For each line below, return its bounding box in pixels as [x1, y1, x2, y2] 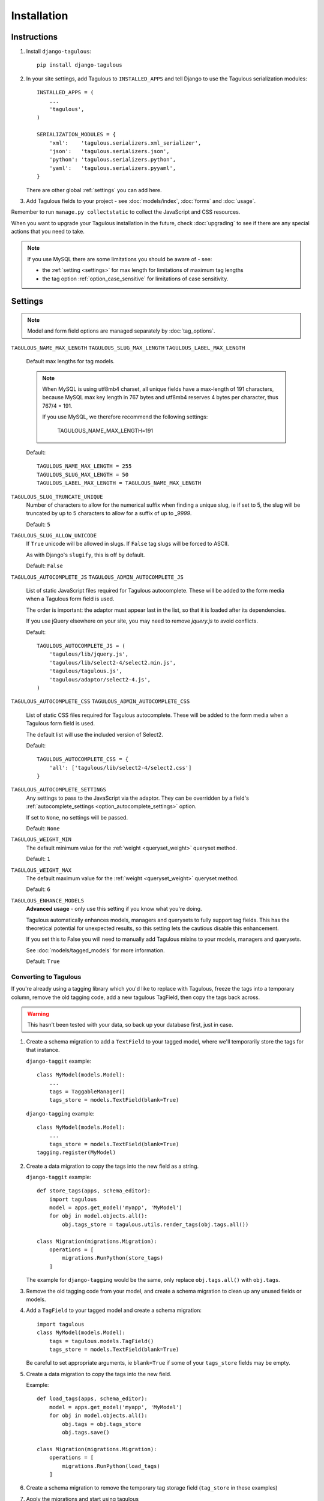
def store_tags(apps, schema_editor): [37, 1188, 151, 1194]
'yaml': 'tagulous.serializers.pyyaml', [49, 165, 176, 171]
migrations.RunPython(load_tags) [62, 1463, 160, 1469]
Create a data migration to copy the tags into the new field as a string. [26, 1162, 199, 1170]
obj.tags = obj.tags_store [62, 1421, 142, 1427]
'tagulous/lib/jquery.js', [49, 651, 129, 657]
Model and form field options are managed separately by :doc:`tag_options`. [27, 327, 215, 334]
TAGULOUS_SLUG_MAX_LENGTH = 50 [37, 471, 129, 478]
